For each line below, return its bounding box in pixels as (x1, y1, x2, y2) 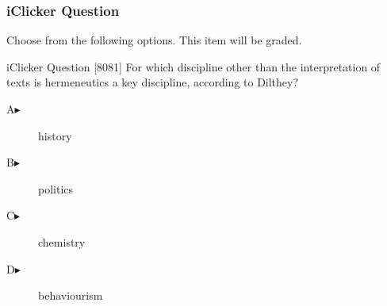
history (38, 127, 72, 143)
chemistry (38, 233, 86, 250)
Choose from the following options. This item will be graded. (6, 32, 302, 48)
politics (38, 180, 74, 197)
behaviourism (38, 287, 103, 304)
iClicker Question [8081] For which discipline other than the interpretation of (6, 58, 381, 75)
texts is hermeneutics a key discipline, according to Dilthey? (6, 74, 299, 90)
